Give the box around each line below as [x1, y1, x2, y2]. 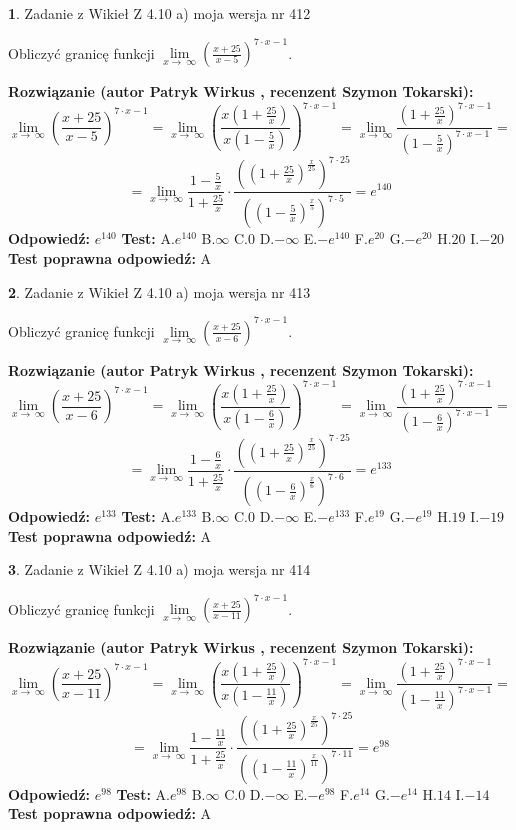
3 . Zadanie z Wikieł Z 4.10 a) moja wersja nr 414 [8, 559, 311, 580]
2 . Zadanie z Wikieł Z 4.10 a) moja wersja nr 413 [8, 281, 311, 302]
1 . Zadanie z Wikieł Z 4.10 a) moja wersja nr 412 [8, 3, 311, 23]
